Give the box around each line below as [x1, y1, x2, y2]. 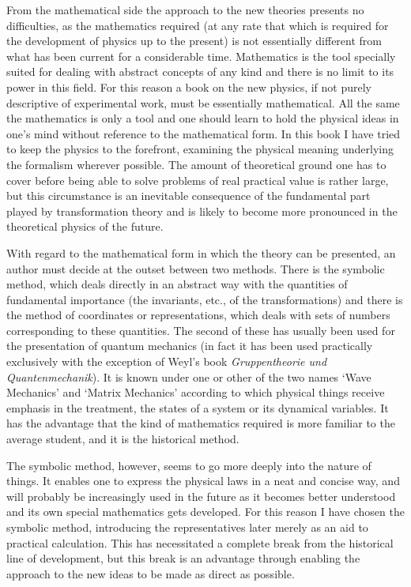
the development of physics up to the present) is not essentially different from [6, 32, 382, 49]
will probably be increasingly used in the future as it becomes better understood [6, 487, 396, 504]
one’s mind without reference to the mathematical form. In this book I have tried [6, 125, 401, 141]
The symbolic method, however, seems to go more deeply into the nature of [6, 457, 371, 473]
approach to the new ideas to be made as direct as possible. [6, 565, 295, 581]
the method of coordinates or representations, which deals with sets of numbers [6, 307, 390, 323]
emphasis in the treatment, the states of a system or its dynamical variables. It [6, 399, 389, 416]
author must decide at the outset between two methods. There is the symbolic [6, 260, 385, 277]
